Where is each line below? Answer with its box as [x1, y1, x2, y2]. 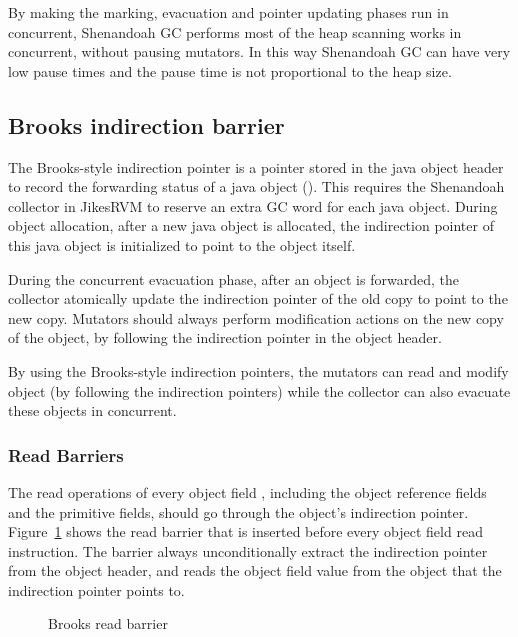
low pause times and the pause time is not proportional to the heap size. [8, 60, 452, 81]
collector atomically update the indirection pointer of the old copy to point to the [8, 288, 508, 309]
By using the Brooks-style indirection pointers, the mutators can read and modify [8, 360, 509, 381]
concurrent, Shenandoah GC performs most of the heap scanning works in [8, 21, 462, 42]
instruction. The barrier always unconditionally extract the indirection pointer [8, 540, 488, 561]
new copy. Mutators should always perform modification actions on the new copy [8, 307, 504, 328]
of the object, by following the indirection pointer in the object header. [8, 327, 442, 348]
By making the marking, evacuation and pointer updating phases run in [8, 2, 449, 22]
